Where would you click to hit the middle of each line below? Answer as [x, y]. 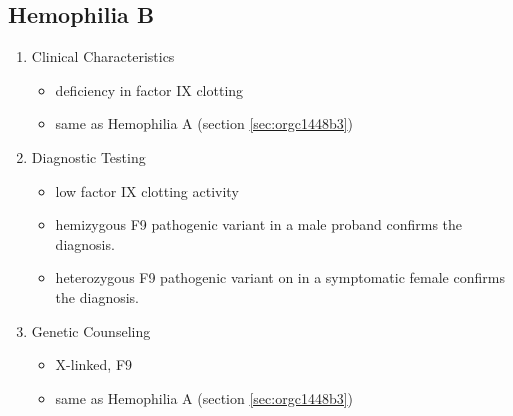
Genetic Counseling [91, 330]
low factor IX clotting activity [147, 190]
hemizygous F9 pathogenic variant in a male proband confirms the [259, 224]
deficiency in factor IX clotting [149, 89]
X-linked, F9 [94, 364]
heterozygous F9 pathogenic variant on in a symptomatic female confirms [280, 277]
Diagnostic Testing [88, 156]
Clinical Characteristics [103, 56]
